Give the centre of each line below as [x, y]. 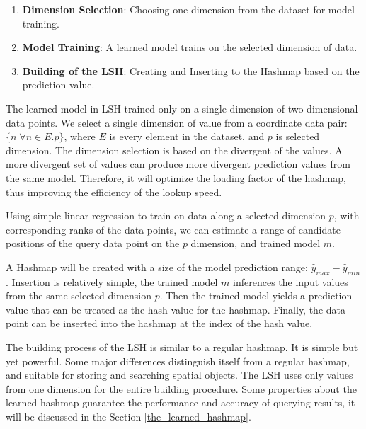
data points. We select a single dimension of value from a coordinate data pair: [177, 122]
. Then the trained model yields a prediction [256, 296]
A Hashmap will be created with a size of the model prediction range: [157, 267]
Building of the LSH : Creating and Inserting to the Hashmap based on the [191, 70]
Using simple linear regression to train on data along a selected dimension [166, 216]
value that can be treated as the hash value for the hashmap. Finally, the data [176, 309]
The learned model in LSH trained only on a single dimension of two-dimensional [182, 108]
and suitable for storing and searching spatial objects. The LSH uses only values [179, 375]
